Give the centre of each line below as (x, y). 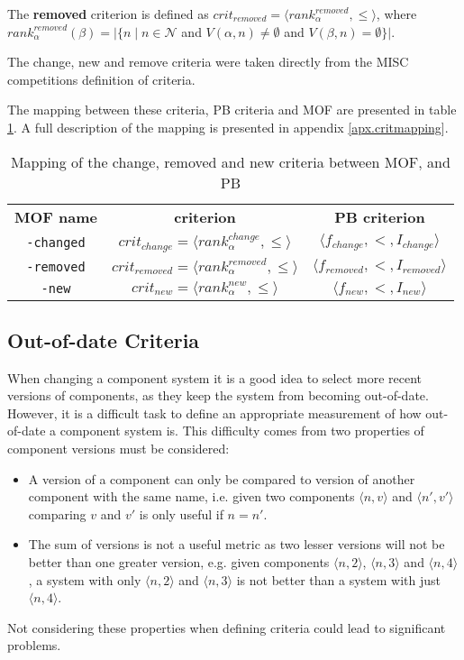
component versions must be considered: (118, 449)
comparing (57, 513)
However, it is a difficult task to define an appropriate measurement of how (214, 412)
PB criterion (380, 216)
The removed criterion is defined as (108, 14)
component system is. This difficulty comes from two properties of (242, 431)
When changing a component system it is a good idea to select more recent (214, 377)
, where (396, 14)
